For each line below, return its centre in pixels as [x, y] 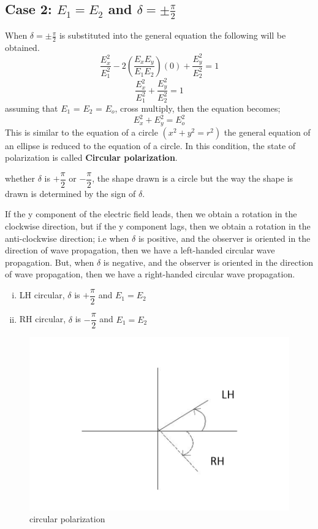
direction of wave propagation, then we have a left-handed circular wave [140, 250]
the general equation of [267, 132]
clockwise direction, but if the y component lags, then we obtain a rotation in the [158, 226]
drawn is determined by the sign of [70, 193]
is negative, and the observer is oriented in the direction [208, 262]
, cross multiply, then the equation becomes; [198, 108]
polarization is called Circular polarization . [91, 157]
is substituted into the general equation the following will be [172, 35]
